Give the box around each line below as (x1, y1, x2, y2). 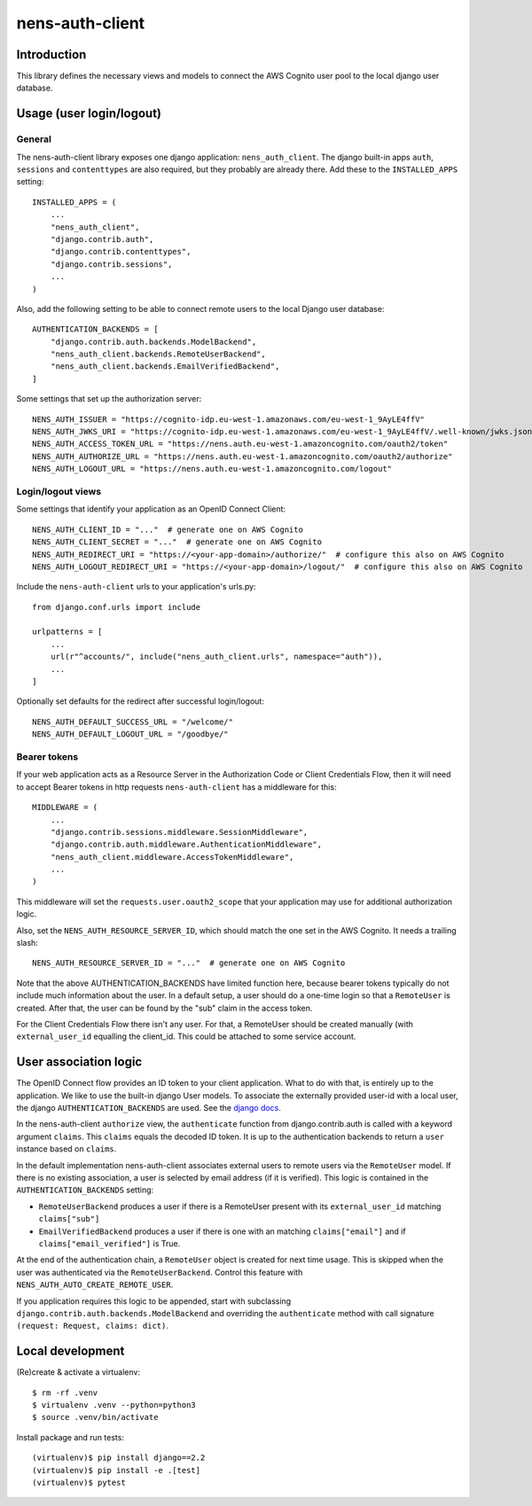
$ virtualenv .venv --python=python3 (32, 1401, 197, 1409)
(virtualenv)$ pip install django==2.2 (32, 1453, 206, 1463)
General (16, 133, 52, 145)
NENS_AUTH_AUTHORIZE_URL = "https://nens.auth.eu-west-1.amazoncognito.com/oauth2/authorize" (32, 451, 453, 461)
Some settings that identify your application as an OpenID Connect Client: (16, 503, 286, 514)
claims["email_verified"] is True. (38, 1237, 181, 1249)
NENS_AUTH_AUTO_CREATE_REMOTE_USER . (16, 1279, 174, 1290)
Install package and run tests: (16, 1432, 124, 1442)
